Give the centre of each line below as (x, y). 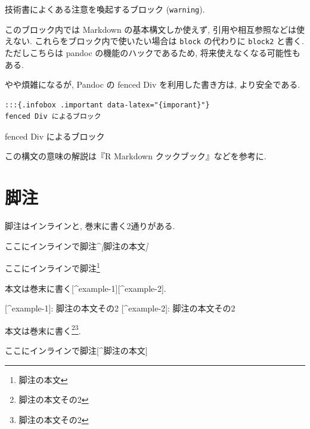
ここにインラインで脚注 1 (52, 267)
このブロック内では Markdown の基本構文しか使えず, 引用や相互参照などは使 (155, 29)
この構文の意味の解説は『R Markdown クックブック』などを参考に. (136, 156)
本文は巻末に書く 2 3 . (43, 329)
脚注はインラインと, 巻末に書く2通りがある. (90, 226)
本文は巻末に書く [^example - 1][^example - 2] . (86, 288)
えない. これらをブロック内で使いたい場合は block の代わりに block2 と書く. (154, 41)
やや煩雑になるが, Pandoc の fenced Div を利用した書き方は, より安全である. (153, 84)
